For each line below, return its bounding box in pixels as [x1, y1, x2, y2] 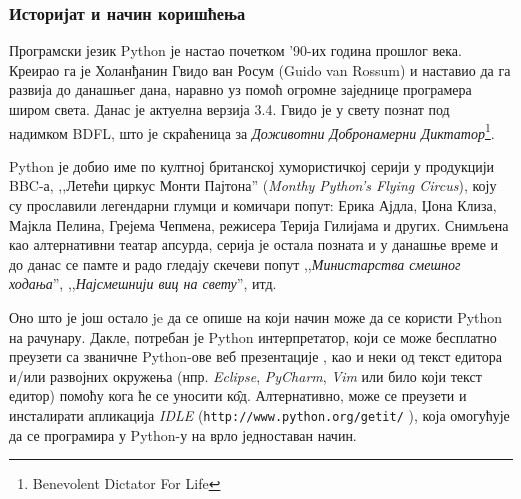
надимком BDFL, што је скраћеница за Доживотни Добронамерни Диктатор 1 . [9, 119, 495, 143]
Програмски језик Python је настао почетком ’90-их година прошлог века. [9, 40, 462, 61]
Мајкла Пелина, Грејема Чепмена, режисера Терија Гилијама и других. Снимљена [9, 214, 509, 235]
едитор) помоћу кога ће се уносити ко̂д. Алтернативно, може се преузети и [9, 385, 467, 406]
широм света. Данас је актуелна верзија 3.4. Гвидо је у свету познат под [9, 99, 450, 119]
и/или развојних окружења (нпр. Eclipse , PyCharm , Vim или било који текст [9, 365, 482, 386]
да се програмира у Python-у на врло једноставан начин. [9, 424, 357, 445]
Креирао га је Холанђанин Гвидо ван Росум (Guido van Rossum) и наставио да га [9, 59, 511, 80]
